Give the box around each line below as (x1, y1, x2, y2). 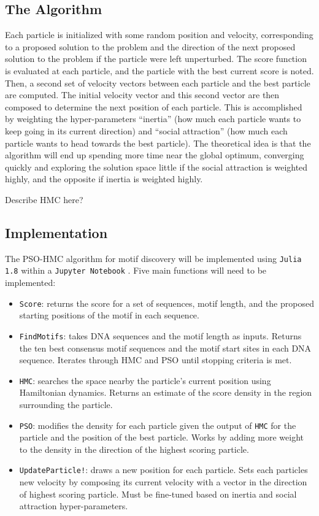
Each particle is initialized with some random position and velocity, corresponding (5, 28, 313, 41)
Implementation (5, 223, 108, 242)
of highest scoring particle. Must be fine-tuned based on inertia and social (19, 487, 297, 500)
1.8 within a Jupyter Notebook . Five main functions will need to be (5, 264, 267, 277)
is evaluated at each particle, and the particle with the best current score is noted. (5, 64, 314, 77)
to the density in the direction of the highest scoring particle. (19, 442, 249, 455)
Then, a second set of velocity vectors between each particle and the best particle (5, 76, 310, 89)
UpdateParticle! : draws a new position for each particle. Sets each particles (19, 463, 308, 476)
